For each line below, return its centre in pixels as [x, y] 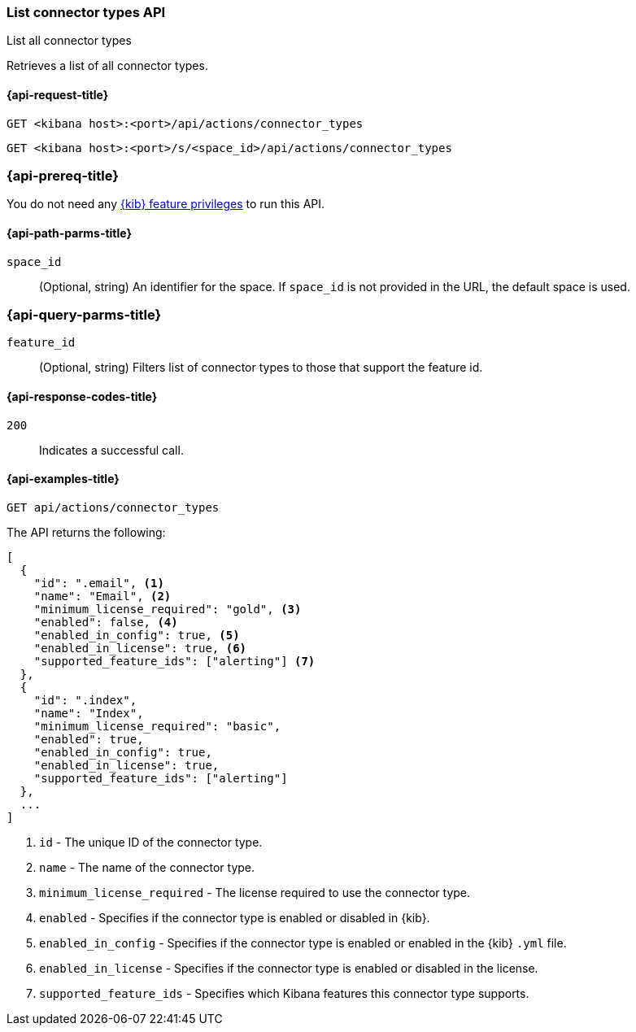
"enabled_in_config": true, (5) [137, 635]
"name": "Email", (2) [102, 596]
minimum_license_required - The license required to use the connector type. [255, 892]
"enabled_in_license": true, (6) [140, 648]
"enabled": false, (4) [106, 622]
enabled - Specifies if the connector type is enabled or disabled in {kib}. [235, 917]
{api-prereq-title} [63, 175]
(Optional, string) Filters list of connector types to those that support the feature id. [261, 368]
